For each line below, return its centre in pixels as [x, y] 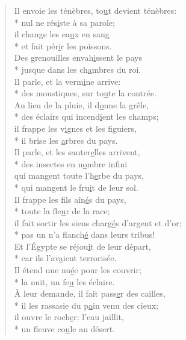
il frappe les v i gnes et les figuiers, [75, 128]
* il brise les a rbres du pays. [66, 140]
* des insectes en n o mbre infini [71, 163]
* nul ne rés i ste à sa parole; [64, 22]
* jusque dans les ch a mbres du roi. [78, 69]
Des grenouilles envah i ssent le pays [78, 57]
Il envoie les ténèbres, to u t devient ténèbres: [95, 10]
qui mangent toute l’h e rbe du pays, [79, 175]
